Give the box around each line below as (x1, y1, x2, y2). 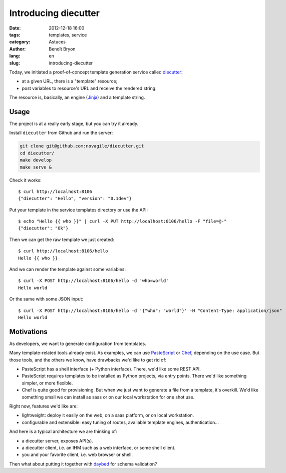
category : (9, 39, 31, 45)
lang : (9, 53, 21, 59)
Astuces (49, 39, 66, 45)
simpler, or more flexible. (22, 380, 73, 386)
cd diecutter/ (20, 150, 55, 156)
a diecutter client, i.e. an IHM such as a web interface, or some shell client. (22, 444, 176, 450)
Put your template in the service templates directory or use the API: (9, 206, 148, 212)
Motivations (9, 327, 48, 336)
